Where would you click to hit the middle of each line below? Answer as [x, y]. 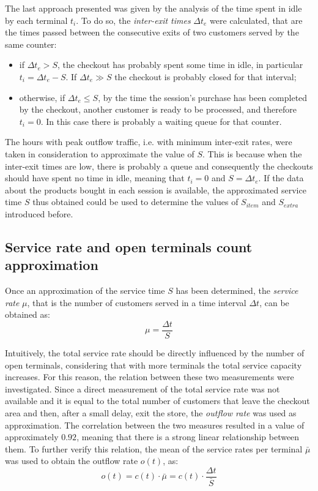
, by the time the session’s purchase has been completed [203, 97]
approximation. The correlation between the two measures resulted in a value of [155, 425]
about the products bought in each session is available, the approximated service [156, 189]
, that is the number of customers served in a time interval [137, 302]
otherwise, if [42, 97]
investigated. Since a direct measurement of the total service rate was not [142, 388]
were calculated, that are [256, 20]
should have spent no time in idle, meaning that [95, 178]
